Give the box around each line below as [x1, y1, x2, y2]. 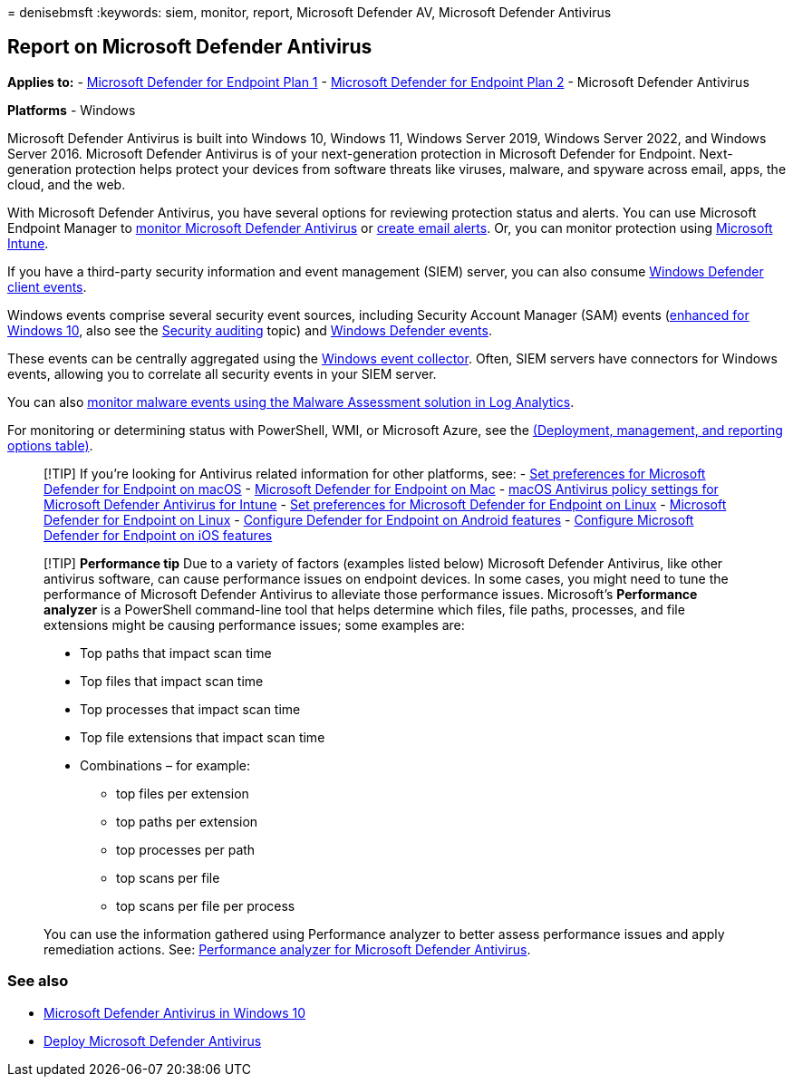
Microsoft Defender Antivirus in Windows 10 [44, 1004, 306, 1021]
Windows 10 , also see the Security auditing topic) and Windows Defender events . [7, 322, 492, 338]
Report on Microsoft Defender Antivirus [7, 35, 372, 59]
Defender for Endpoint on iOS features [44, 527, 273, 543]
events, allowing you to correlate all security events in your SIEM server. [7, 365, 437, 382]
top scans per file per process [116, 897, 295, 914]
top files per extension [116, 785, 249, 801]
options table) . [7, 437, 93, 453]
